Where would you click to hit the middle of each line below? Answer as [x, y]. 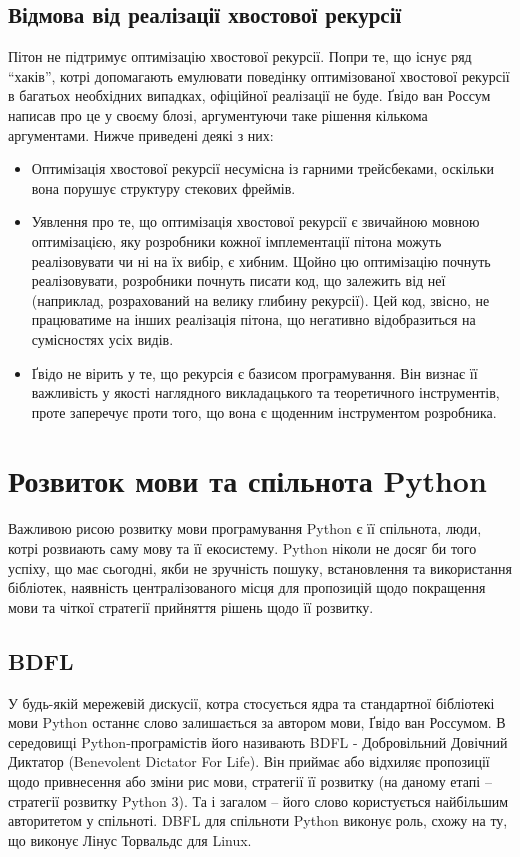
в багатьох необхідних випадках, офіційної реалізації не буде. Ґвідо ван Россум [249, 95]
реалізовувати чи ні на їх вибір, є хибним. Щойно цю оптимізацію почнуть [261, 260]
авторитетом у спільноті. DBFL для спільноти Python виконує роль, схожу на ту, [258, 820]
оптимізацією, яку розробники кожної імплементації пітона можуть [236, 240]
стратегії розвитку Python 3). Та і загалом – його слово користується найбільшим [258, 800]
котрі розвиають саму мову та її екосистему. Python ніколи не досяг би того [242, 548]
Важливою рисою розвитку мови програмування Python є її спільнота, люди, [245, 528]
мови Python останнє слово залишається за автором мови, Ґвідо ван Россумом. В [257, 722]
